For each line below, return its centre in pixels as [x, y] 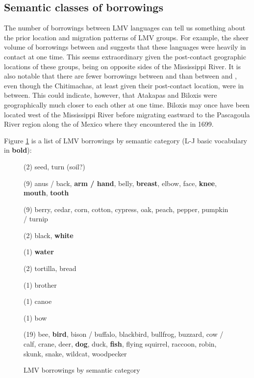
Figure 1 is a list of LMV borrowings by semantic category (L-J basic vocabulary [126, 140]
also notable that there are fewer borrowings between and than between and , [120, 76]
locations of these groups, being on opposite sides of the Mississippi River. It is [122, 66]
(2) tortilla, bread [50, 268]
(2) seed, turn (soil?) [54, 166]
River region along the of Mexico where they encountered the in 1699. [109, 124]
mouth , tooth [46, 193]
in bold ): [18, 150]
